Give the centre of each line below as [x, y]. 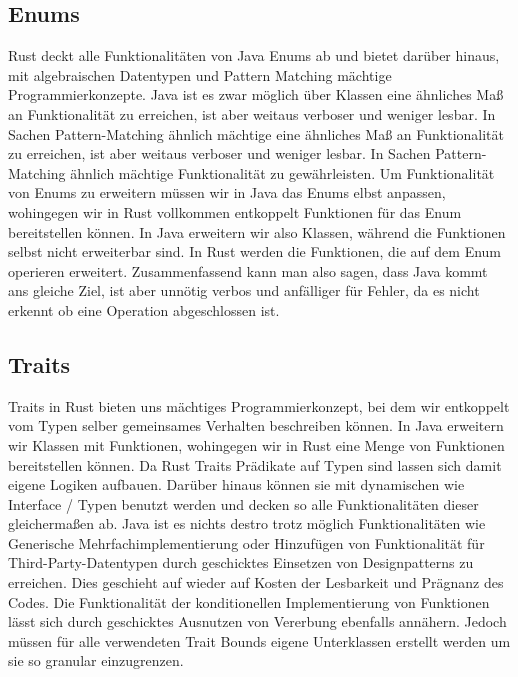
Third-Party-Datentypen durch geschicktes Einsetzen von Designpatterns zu [241, 562]
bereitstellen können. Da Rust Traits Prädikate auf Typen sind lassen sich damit [255, 464]
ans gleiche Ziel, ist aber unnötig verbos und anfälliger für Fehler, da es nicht [244, 290]
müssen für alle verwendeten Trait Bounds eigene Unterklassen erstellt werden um [259, 640]
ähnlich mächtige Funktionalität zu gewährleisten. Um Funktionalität [282, 172]
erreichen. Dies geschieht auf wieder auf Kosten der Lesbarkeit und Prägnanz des [256, 582]
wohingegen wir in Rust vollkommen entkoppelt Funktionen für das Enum [235, 211]
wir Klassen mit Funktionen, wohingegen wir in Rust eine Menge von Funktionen [256, 444]
